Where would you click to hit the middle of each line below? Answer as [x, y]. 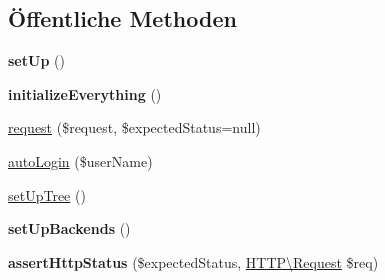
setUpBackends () [69, 228]
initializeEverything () [85, 93]
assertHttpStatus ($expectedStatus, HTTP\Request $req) [193, 261]
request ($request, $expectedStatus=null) [134, 127]
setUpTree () [47, 194]
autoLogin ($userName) [80, 160]
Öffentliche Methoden [122, 18]
